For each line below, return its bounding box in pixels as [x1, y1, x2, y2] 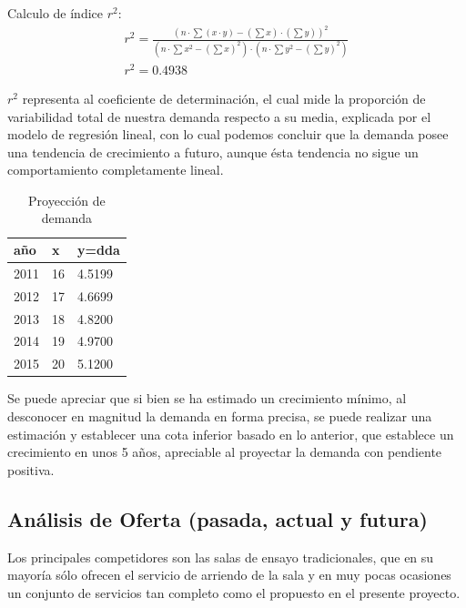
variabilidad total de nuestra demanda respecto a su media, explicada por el [7, 106, 431, 126]
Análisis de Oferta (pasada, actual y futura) [7, 504, 428, 532]
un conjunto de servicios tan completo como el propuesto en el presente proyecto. [7, 583, 461, 602]
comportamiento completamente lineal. [7, 160, 224, 179]
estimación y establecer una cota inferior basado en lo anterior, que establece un [7, 424, 454, 443]
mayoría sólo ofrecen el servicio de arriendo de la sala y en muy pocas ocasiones [7, 565, 451, 584]
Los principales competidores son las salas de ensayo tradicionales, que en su [7, 547, 434, 566]
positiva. [7, 460, 55, 479]
